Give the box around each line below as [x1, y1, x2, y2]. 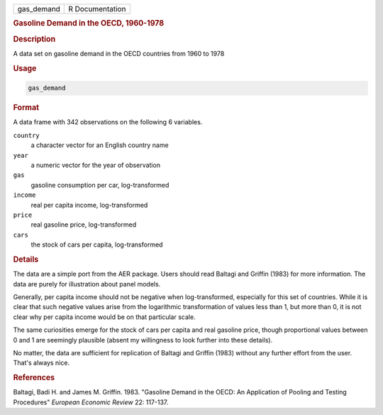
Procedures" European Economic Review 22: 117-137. [13, 398, 169, 406]
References [13, 373, 55, 383]
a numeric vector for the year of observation [30, 161, 161, 169]
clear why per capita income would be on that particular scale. [13, 313, 196, 321]
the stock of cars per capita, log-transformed [30, 240, 163, 249]
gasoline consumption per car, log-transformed [30, 180, 170, 189]
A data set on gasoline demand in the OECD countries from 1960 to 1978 [13, 49, 225, 58]
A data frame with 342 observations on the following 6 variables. [13, 118, 203, 126]
